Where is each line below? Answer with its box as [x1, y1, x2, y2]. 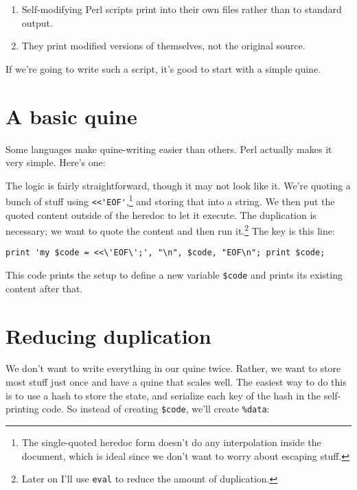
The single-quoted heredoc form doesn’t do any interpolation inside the [21, 434, 321, 449]
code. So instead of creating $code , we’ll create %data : [42, 401, 270, 416]
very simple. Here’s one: [5, 155, 106, 170]
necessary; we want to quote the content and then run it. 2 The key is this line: [5, 222, 335, 237]
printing [5, 401, 39, 416]
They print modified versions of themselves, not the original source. [21, 38, 306, 53]
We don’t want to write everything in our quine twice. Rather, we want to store [5, 361, 341, 375]
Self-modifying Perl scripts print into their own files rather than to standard [21, 2, 342, 16]
